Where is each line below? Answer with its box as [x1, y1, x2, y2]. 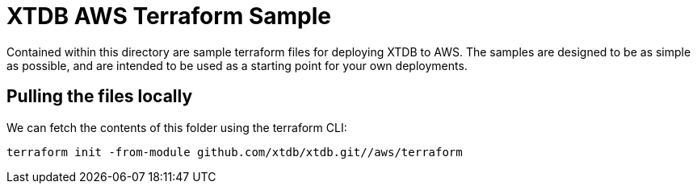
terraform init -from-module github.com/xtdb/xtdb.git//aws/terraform [6, 145, 463, 159]
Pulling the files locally [6, 86, 193, 107]
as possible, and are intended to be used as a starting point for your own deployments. [6, 58, 468, 72]
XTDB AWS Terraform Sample [6, 2, 332, 30]
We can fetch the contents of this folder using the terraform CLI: [6, 120, 347, 134]
